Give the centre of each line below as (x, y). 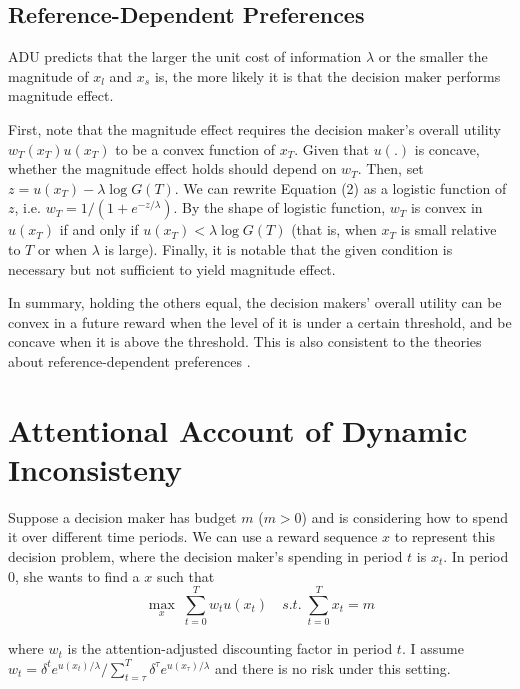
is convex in (446, 207)
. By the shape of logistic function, (279, 207)
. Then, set (390, 168)
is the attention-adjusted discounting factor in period (230, 648)
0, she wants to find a (74, 575)
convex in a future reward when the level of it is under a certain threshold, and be (260, 321)
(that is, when (334, 229)
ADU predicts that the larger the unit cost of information (185, 56)
